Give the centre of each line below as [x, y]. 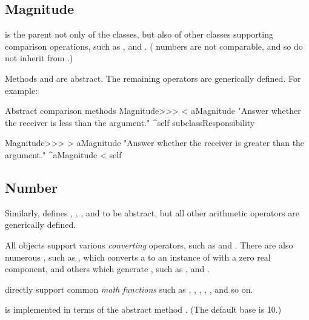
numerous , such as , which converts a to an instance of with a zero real [138, 257]
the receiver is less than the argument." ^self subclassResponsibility [130, 122]
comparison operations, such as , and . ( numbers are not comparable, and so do [154, 46]
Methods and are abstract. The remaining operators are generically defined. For [153, 78]
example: [22, 90]
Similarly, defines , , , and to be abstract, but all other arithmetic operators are [152, 212]
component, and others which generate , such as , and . [107, 269]
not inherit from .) [39, 58]
